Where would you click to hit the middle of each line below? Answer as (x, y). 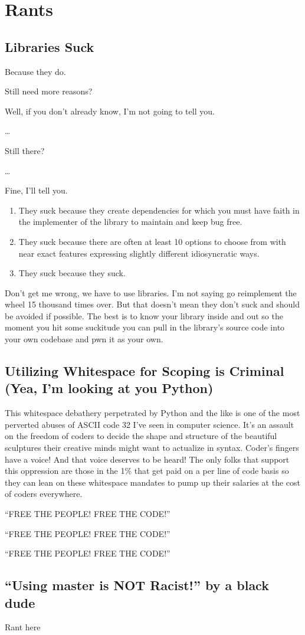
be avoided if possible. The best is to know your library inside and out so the (144, 315)
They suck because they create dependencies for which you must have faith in (159, 210)
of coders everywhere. (44, 494)
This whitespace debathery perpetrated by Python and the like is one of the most (152, 413)
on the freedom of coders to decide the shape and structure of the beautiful (141, 436)
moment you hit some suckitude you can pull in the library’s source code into (145, 327)
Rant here (23, 627)
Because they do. (35, 71)
